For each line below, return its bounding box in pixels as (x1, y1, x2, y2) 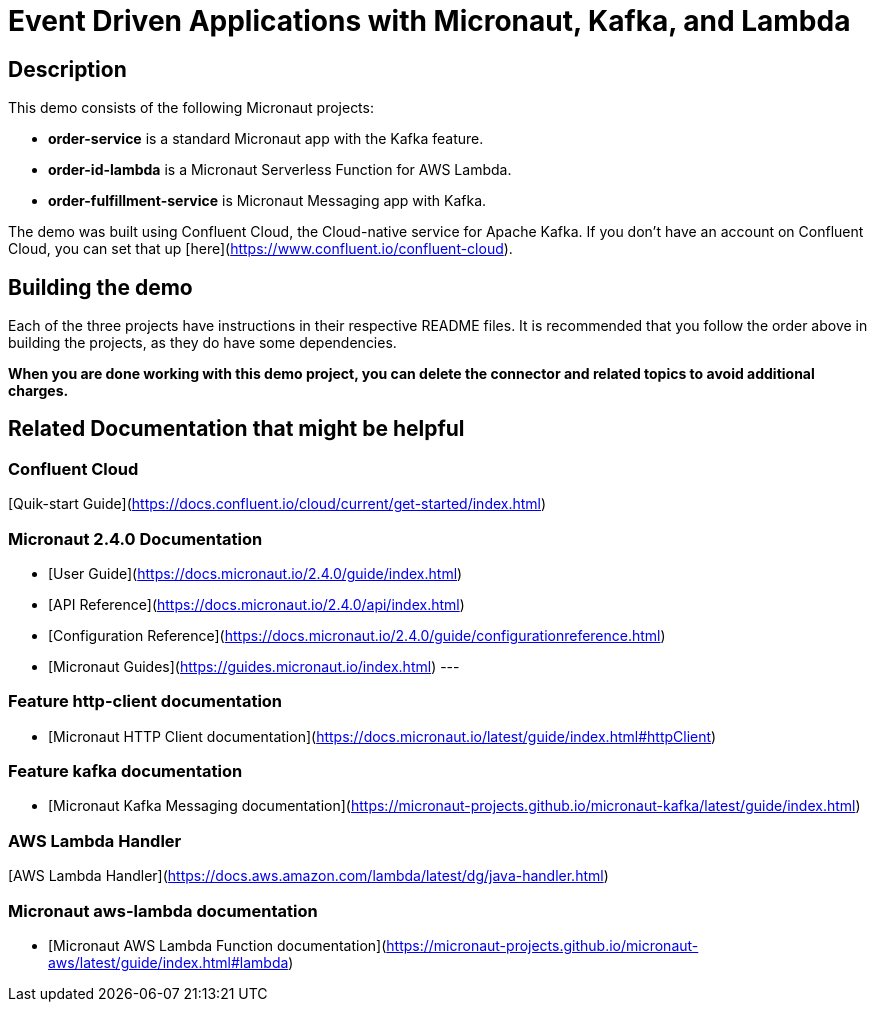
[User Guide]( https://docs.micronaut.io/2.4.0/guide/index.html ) (48, 564, 463, 582)
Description (8, 56, 127, 82)
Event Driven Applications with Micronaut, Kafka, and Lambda (8, 4, 851, 38)
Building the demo (8, 274, 193, 300)
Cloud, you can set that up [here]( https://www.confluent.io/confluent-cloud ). (8, 240, 513, 258)
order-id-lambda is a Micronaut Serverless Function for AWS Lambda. (48, 161, 512, 179)
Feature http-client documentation (8, 691, 283, 712)
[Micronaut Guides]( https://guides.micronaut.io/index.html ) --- (48, 657, 460, 675)
